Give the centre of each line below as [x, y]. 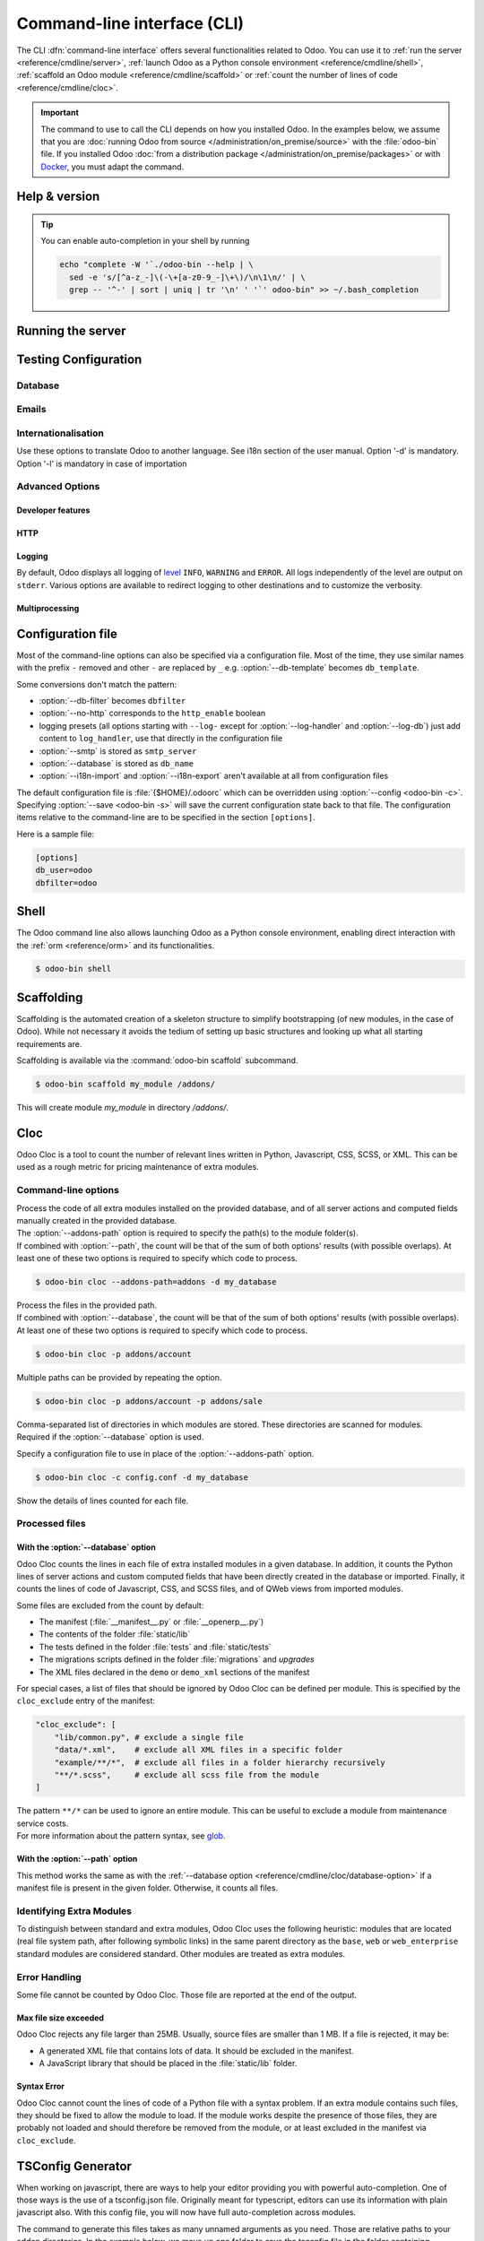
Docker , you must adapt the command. [112, 167]
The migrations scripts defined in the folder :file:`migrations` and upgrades [177, 1659]
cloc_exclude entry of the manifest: [86, 1701]
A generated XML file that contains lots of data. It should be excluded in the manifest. [196, 2051]
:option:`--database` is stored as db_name [117, 763]
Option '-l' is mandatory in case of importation [102, 463]
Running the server [71, 330]
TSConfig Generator [74, 2166]
